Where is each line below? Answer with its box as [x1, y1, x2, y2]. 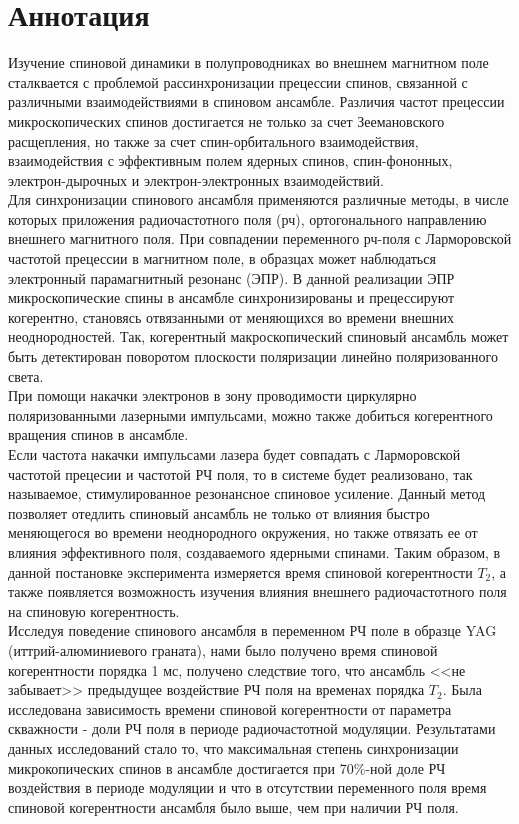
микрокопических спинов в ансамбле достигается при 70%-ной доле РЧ [8, 757, 446, 778]
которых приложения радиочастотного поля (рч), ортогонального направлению [8, 208, 487, 229]
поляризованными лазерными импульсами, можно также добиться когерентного [8, 404, 493, 425]
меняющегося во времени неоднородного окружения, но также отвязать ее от [8, 522, 478, 543]
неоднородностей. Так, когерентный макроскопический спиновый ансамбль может [8, 326, 509, 347]
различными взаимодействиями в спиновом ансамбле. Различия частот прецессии [8, 91, 505, 112]
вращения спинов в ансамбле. [8, 424, 189, 445]
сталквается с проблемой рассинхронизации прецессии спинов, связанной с [8, 71, 468, 92]
